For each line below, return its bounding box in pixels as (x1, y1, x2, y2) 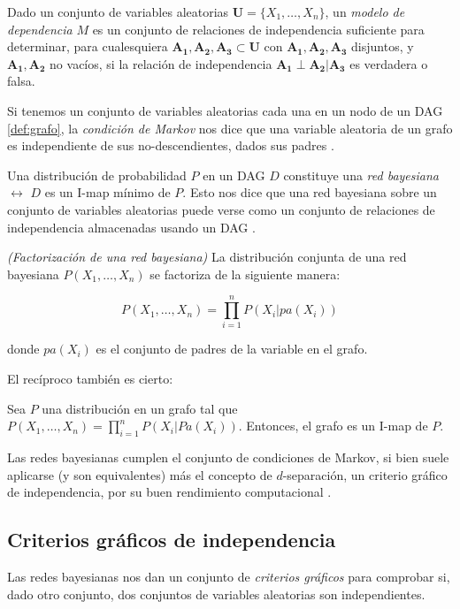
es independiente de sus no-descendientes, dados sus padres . (7, 136, 334, 155)
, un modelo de (325, 3, 405, 20)
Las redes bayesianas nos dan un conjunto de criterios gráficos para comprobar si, (7, 567, 450, 585)
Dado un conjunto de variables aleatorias (7, 3, 229, 20)
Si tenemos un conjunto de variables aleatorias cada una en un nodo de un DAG (7, 101, 443, 119)
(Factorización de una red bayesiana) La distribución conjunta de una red (7, 247, 407, 266)
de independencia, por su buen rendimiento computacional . (7, 483, 332, 501)
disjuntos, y (351, 37, 414, 56)
